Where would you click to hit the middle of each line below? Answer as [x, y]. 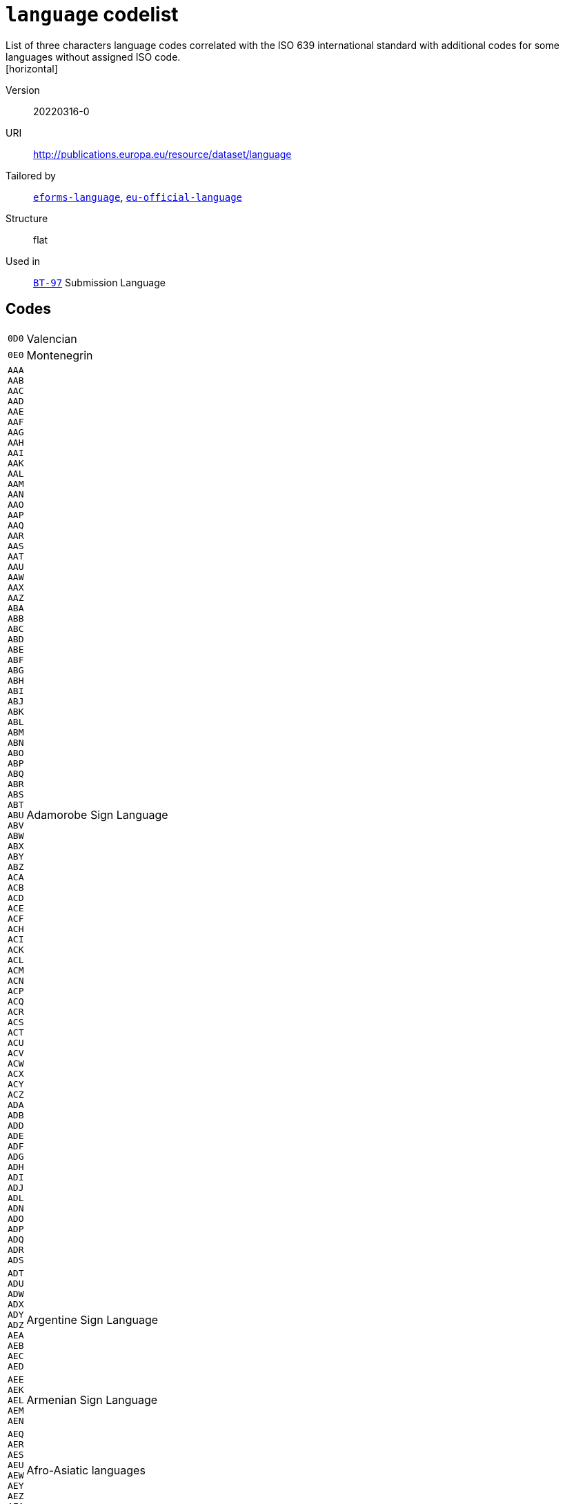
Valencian [52, 338]
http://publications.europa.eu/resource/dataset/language [162, 154]
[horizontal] [32, 68]
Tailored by [31, 175]
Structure [27, 218]
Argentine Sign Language [92, 1319]
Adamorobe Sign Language [97, 815]
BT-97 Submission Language [99, 282]
